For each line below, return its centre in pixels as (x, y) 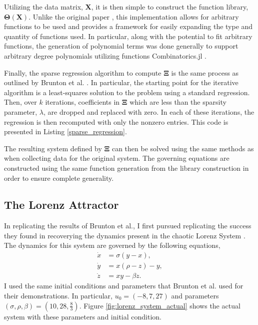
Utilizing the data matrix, (43, 7)
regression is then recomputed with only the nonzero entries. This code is (116, 121)
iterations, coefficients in (82, 102)
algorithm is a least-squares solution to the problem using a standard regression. (127, 92)
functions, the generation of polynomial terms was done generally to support (121, 46)
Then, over (20, 102)
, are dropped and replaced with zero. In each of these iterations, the (149, 111)
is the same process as (205, 72)
